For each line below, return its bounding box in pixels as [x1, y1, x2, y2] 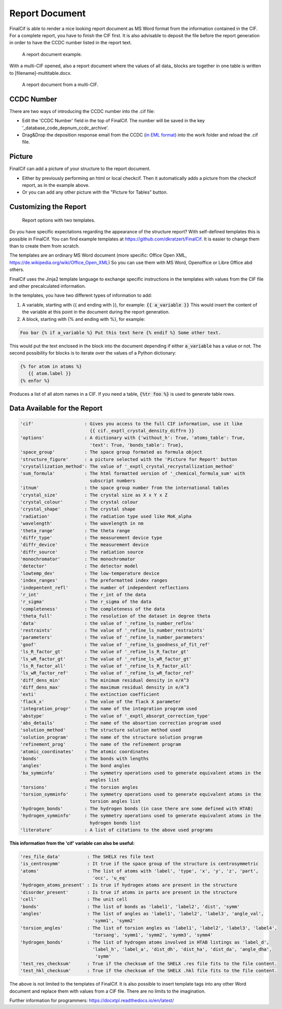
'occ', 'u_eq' [92, 875, 128, 881]
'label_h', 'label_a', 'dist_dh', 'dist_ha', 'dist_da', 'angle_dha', [92, 946, 272, 952]
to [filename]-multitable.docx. [9, 70, 72, 76]
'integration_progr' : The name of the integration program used [20, 706, 197, 712]
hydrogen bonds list [89, 820, 141, 826]
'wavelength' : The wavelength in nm [20, 521, 144, 527]
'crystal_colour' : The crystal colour [20, 499, 138, 505]
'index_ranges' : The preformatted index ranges [20, 578, 168, 583]
